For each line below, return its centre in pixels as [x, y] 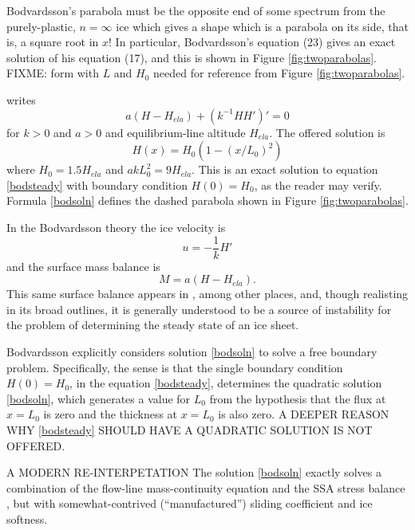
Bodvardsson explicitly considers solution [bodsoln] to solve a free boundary [192, 351]
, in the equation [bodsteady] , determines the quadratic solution [226, 383]
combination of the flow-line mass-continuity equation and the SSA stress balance [206, 487]
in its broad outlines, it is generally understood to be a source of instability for [199, 309]
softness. [27, 518]
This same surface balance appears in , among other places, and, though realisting [207, 294]
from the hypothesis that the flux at [298, 398]
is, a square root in [53, 42]
